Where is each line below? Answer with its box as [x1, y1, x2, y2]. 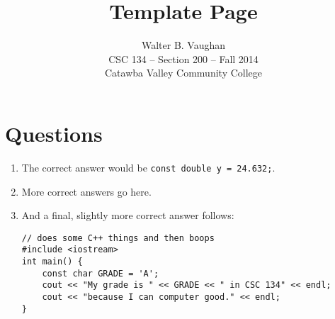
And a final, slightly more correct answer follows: [21, 208, 234, 223]
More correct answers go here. [21, 184, 152, 198]
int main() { [21, 257, 83, 267]
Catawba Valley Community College [104, 65, 263, 80]
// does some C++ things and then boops [21, 233, 215, 243]
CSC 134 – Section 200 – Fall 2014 [108, 51, 259, 66]
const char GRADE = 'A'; [42, 268, 159, 279]
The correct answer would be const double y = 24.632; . [21, 159, 276, 174]
